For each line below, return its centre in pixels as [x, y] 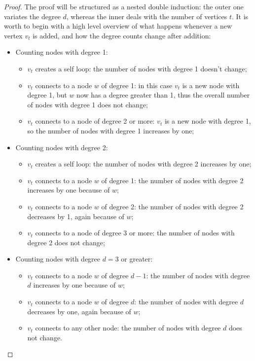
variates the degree [32, 16]
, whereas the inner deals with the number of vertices [147, 16]
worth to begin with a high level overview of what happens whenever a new [118, 26]
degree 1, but [47, 95]
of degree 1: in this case [137, 85]
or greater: [137, 259]
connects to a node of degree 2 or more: [95, 121]
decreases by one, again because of [79, 311]
